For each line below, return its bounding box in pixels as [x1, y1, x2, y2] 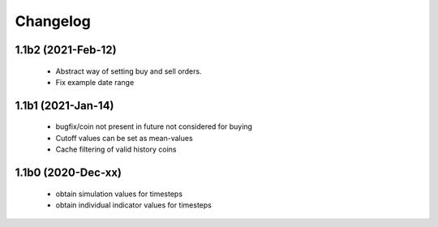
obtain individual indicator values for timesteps [55, 199, 213, 210]
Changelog [15, 12, 91, 30]
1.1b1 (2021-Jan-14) [15, 98, 114, 113]
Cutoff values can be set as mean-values [55, 133, 194, 143]
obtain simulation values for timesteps [55, 189, 182, 199]
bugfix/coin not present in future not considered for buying [55, 122, 253, 131]
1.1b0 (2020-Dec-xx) [15, 165, 122, 179]
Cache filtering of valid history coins [55, 144, 177, 154]
